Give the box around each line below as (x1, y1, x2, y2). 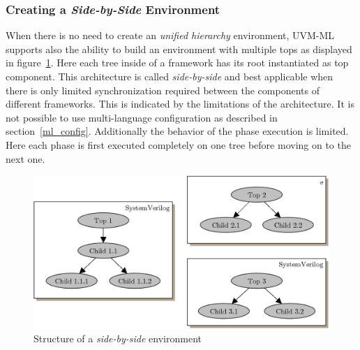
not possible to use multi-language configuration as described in (6, 110, 278, 124)
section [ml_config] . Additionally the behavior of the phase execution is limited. (6, 124, 349, 138)
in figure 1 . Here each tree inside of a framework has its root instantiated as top (6, 55, 349, 70)
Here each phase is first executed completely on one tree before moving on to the (6, 137, 351, 152)
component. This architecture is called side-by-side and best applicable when (6, 69, 333, 83)
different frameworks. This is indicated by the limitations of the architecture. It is (6, 96, 354, 111)
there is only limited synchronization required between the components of (6, 82, 320, 97)
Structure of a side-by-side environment (33, 331, 202, 346)
